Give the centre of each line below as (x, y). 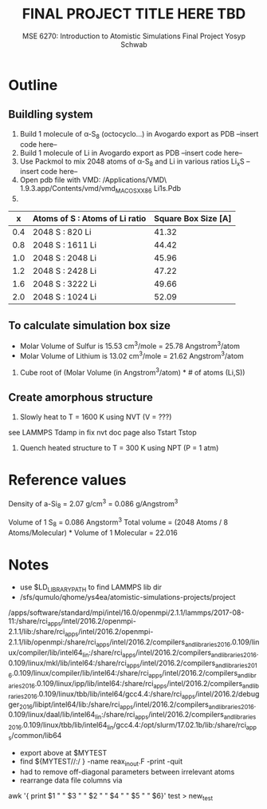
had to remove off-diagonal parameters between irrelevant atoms (127, 771)
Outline (33, 85)
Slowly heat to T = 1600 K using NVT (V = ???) (96, 417)
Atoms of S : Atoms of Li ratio (90, 219)
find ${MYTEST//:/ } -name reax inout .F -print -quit (101, 762)
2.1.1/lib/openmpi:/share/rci (52, 642)
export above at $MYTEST (63, 752)
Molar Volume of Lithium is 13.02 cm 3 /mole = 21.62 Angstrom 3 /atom (132, 355)
